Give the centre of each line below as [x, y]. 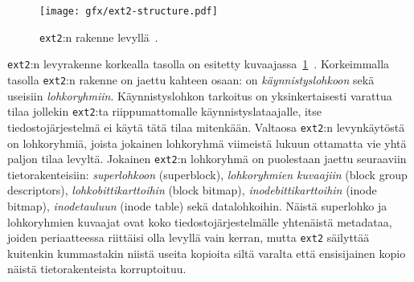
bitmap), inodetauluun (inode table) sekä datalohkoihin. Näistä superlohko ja [197, 205]
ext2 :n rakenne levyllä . [99, 37]
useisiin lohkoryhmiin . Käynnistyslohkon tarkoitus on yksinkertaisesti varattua [200, 95]
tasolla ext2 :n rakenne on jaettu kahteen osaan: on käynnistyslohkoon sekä [191, 79]
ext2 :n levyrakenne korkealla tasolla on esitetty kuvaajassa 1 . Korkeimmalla [199, 64]
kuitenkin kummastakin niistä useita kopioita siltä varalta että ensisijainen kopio [207, 253]
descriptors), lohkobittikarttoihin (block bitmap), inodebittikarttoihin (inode [192, 190]
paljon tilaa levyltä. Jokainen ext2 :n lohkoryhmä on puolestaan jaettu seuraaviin [207, 159]
